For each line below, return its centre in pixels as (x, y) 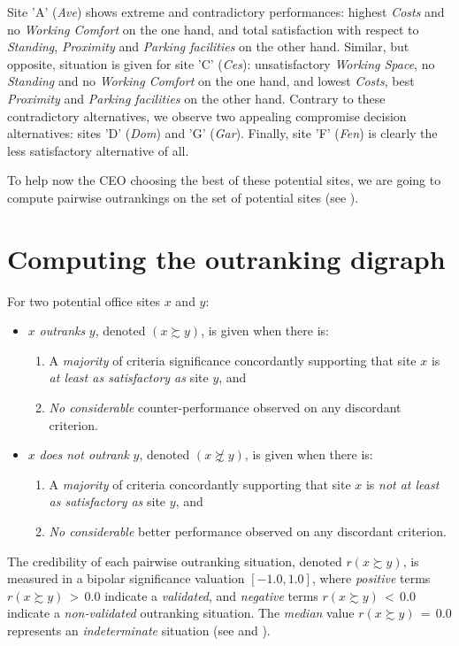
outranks (62, 331)
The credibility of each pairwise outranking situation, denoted (175, 561)
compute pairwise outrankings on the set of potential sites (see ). (183, 197)
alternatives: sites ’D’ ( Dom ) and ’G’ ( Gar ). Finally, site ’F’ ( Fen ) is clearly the (222, 133)
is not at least (402, 484)
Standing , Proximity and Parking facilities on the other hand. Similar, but (208, 46)
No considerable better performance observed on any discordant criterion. (248, 531)
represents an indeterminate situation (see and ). (139, 630)
